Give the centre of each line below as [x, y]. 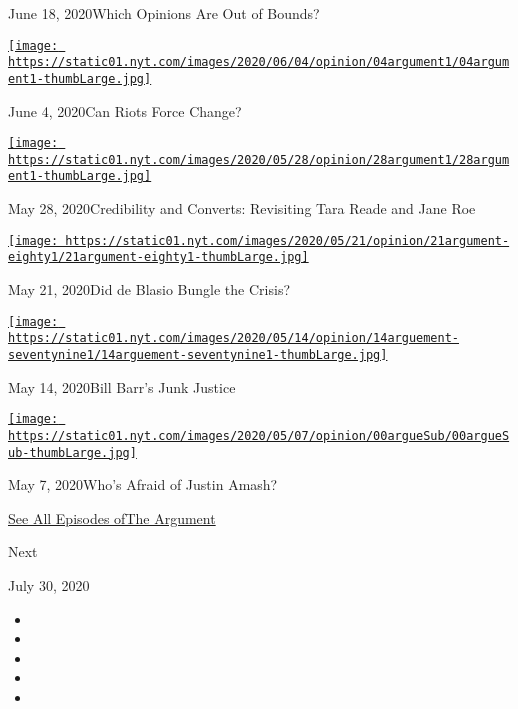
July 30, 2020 [49, 584]
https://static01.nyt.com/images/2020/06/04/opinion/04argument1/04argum [259, 62]
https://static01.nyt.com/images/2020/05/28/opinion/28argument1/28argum [259, 159]
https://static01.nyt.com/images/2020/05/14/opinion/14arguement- [234, 338]
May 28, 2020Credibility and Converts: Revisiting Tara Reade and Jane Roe [242, 208]
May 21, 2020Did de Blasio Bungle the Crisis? [149, 289]
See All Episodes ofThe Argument [112, 517]
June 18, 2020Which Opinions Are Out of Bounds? [164, 13]
